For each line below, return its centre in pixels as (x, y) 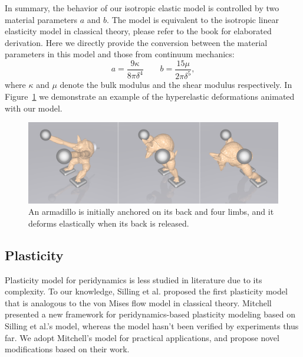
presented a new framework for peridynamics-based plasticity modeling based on (150, 314)
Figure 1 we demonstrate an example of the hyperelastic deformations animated (150, 96)
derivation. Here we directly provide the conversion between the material (136, 42)
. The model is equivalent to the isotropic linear (193, 19)
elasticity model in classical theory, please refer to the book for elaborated (138, 31)
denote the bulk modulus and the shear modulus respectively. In (176, 85)
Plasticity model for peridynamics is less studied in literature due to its (134, 279)
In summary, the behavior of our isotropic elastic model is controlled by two (142, 8)
